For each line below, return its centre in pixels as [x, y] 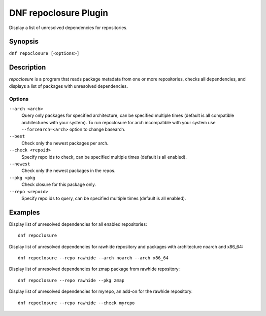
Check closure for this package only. [59, 184]
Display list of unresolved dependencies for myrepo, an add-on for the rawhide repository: [101, 291]
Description [28, 67]
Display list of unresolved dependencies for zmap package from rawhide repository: [94, 269]
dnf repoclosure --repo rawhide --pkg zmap [71, 280]
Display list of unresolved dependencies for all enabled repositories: [78, 224]
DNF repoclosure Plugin [59, 13]
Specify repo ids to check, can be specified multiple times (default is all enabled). [104, 157]
